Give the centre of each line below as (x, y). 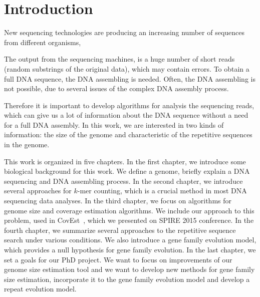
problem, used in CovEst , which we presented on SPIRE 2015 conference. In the (129, 220)
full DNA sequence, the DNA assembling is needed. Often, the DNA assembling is (130, 78)
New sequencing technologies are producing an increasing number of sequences (124, 32)
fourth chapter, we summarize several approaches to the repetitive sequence (120, 230)
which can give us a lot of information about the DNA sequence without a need (126, 115)
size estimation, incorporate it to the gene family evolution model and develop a (127, 279)
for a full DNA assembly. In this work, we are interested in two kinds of (114, 124)
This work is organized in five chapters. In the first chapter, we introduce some (125, 161)
